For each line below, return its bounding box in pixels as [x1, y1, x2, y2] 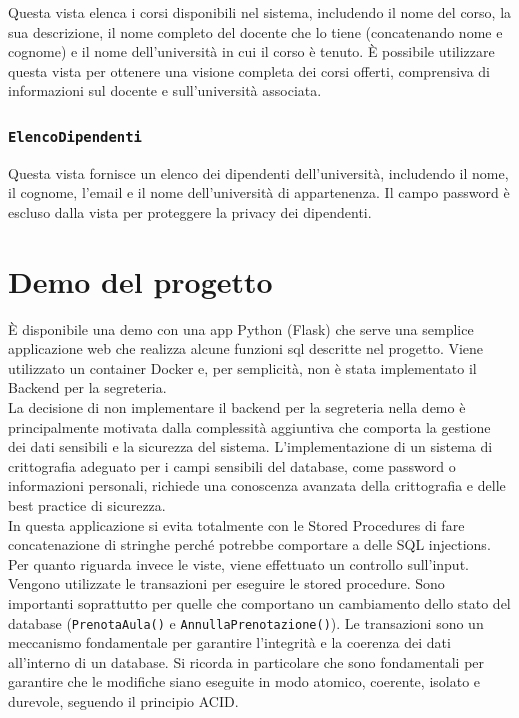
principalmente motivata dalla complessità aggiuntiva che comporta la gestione [8, 416, 491, 437]
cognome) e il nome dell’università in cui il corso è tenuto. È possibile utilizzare [8, 41, 495, 62]
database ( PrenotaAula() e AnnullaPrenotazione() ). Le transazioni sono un [8, 612, 484, 633]
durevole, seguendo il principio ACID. [8, 691, 239, 711]
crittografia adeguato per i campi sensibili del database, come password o [8, 455, 456, 476]
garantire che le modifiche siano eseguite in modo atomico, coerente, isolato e [8, 671, 481, 692]
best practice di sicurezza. [8, 495, 166, 515]
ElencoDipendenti [8, 128, 142, 145]
